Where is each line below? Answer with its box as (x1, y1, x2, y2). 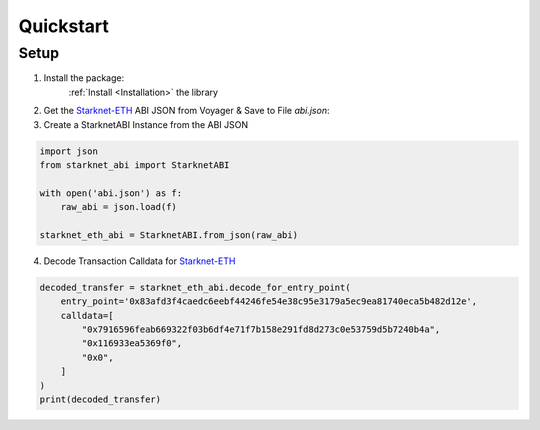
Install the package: (43, 72, 125, 84)
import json (39, 145, 99, 157)
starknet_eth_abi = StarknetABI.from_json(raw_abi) (39, 229, 299, 240)
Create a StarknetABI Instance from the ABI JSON (43, 118, 249, 130)
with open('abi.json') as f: (39, 187, 183, 199)
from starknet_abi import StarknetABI (39, 159, 230, 170)
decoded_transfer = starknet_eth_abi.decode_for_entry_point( (39, 281, 351, 293)
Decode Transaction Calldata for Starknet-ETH (43, 255, 236, 267)
